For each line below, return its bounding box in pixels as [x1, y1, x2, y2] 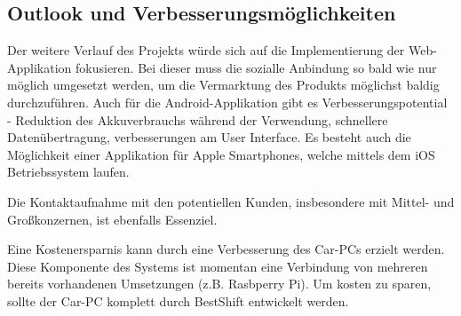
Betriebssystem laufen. [7, 162, 130, 181]
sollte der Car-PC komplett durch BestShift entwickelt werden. [7, 291, 349, 310]
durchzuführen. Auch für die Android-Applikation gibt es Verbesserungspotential [7, 92, 448, 111]
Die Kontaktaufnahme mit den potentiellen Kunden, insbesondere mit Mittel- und [7, 192, 455, 210]
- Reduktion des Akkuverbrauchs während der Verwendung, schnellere [7, 110, 388, 129]
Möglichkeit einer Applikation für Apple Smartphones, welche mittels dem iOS [7, 145, 435, 163]
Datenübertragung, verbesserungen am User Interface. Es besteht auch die [7, 128, 411, 146]
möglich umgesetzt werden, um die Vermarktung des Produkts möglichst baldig [7, 75, 440, 94]
